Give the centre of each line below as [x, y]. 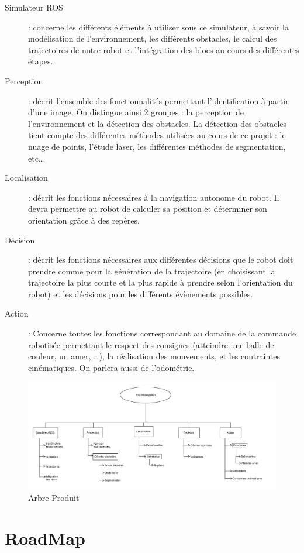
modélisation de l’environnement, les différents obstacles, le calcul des [153, 38]
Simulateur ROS [34, 7]
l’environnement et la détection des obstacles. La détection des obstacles [158, 123]
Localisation [26, 178]
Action [17, 313]
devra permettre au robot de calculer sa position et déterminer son [148, 209]
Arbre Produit [54, 498]
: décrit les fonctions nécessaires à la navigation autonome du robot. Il [154, 197]
